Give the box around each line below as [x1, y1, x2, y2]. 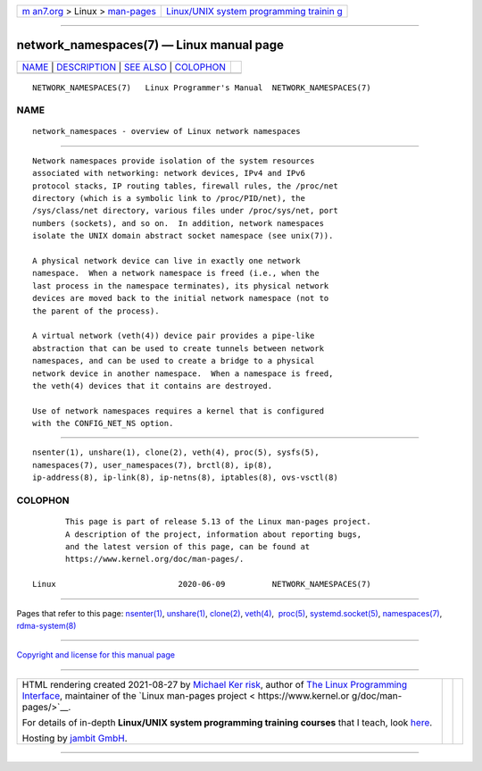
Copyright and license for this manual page [16, 649, 176, 660]
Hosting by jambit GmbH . [21, 732, 129, 744]
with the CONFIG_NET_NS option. [32, 418, 174, 429]
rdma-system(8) [16, 620, 77, 631]
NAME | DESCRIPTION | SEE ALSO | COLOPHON [21, 61, 227, 73]
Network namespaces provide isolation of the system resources [32, 155, 315, 165]
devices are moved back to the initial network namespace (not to [32, 293, 329, 304]
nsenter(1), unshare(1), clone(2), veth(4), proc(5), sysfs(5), [32, 448, 320, 457]
